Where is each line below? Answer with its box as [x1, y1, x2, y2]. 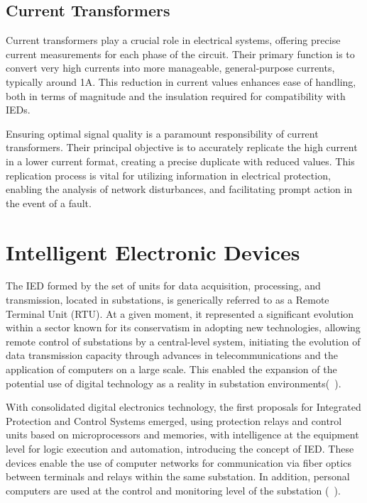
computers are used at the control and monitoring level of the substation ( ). [6, 482, 341, 497]
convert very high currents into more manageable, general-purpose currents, [6, 60, 335, 75]
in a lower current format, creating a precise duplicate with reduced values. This [6, 153, 355, 168]
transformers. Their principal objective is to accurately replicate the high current [6, 140, 358, 155]
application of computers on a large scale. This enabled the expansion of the [6, 362, 337, 377]
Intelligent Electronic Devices [6, 237, 300, 266]
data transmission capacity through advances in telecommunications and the [6, 348, 338, 363]
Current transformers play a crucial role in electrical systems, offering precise [6, 33, 341, 48]
